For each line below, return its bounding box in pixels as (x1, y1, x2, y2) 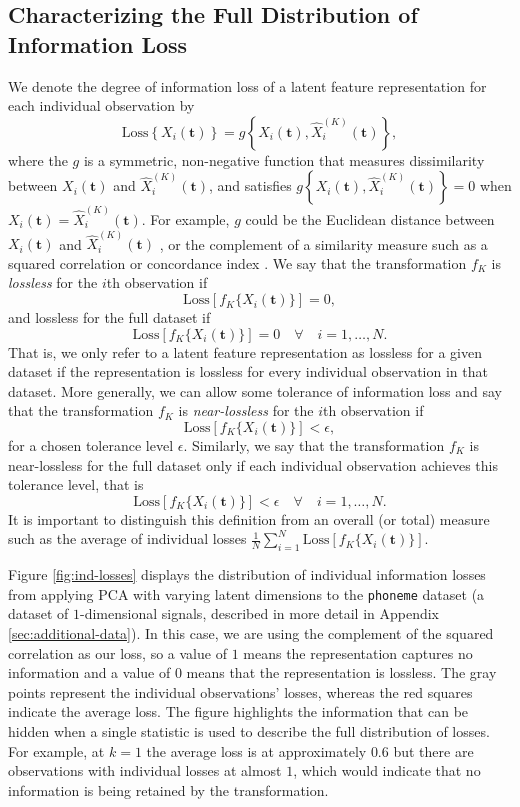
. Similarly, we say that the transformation (183, 435, 445, 456)
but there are (393, 740, 474, 761)
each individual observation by (8, 95, 195, 116)
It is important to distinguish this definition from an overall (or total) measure (8, 508, 490, 529)
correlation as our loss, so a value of (8, 642, 227, 663)
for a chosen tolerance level (8, 435, 174, 456)
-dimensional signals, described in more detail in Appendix (80, 603, 440, 624)
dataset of (8, 603, 69, 624)
